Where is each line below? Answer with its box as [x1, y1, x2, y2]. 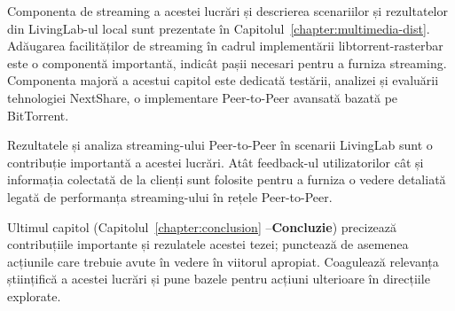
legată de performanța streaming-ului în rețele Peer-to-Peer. [7, 187, 333, 206]
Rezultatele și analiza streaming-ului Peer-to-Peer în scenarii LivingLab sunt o [7, 136, 433, 154]
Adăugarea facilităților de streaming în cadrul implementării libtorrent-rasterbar [7, 36, 443, 55]
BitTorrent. [7, 105, 69, 124]
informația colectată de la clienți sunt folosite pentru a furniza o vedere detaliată [7, 170, 446, 189]
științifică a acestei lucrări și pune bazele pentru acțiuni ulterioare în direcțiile [7, 269, 430, 288]
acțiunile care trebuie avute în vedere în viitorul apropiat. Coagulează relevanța [7, 252, 439, 270]
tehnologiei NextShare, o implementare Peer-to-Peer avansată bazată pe [7, 88, 398, 106]
